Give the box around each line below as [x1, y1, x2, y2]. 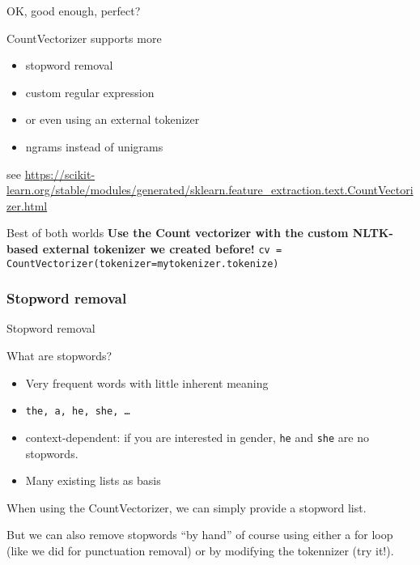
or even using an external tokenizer [25, 111, 200, 128]
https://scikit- [24, 165, 95, 182]
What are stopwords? [6, 347, 112, 364]
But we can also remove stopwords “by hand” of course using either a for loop [6, 526, 393, 543]
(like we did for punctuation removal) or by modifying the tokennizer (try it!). [6, 542, 394, 559]
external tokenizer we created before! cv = [42, 240, 282, 257]
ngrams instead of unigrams [25, 138, 163, 155]
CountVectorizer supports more [6, 29, 162, 46]
